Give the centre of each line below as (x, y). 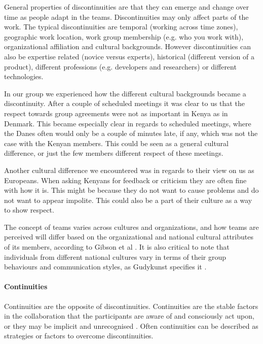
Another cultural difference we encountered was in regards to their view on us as (129, 170)
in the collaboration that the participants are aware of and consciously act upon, (129, 316)
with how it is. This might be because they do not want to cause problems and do (131, 190)
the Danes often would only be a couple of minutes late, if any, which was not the (131, 133)
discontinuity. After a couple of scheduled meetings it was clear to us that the (124, 103)
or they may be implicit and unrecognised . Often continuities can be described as (131, 325)
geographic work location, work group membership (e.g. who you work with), (124, 36)
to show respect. (29, 210)
